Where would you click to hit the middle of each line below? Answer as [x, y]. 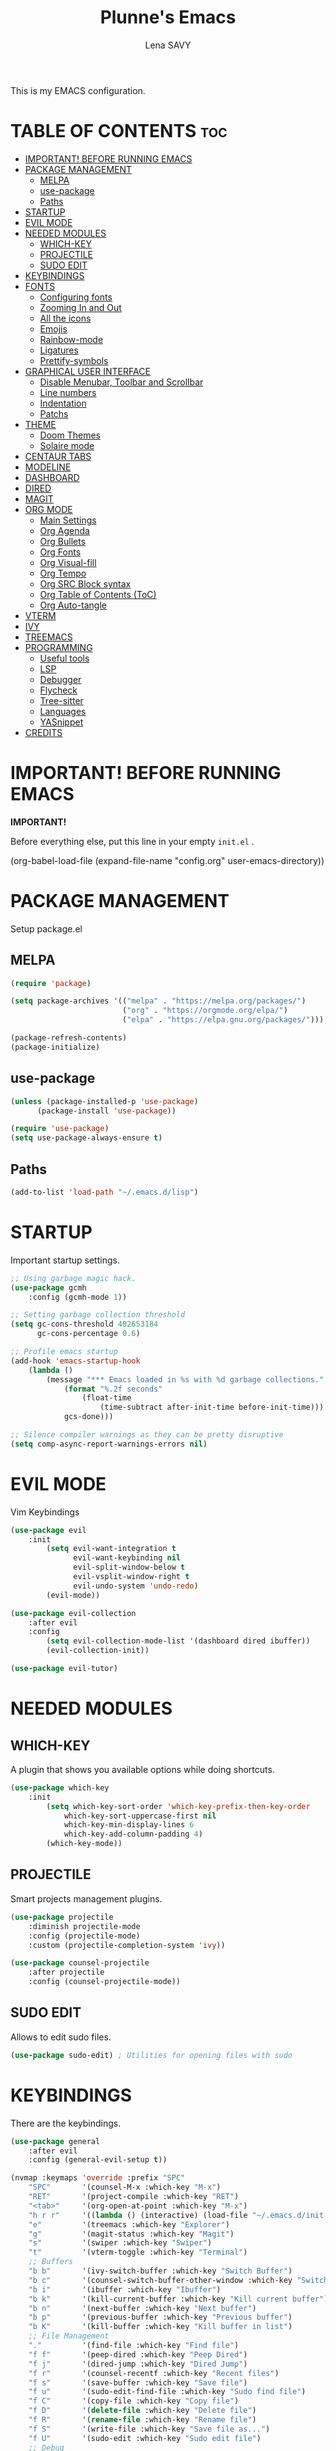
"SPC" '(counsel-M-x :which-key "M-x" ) [125, 2187]
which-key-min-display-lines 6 [129, 1825]
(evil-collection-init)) [98, 1651]
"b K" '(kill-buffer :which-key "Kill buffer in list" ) [160, 2327]
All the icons [65, 318]
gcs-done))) [88, 1417]
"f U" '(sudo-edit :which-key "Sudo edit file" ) [145, 2438]
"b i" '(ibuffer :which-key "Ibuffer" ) [125, 2289]
